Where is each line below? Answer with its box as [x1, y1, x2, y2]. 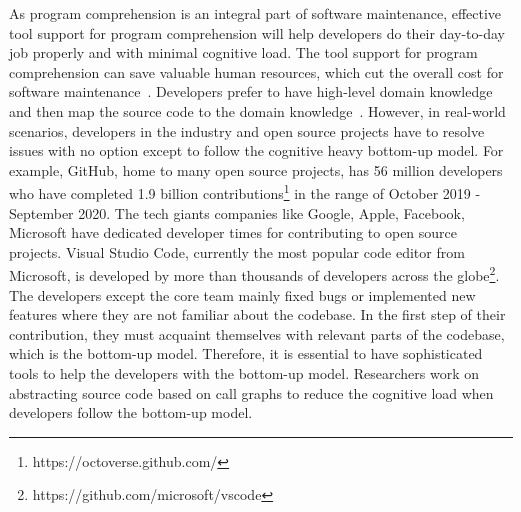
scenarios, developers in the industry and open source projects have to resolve [9, 120, 485, 141]
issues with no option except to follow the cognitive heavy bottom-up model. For [9, 140, 504, 161]
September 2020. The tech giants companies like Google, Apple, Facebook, [9, 202, 465, 223]
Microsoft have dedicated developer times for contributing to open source [9, 222, 458, 243]
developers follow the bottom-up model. [9, 402, 253, 423]
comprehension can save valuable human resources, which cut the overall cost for [9, 61, 504, 82]
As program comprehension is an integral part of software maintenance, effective [9, 3, 502, 23]
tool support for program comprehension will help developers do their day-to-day [9, 22, 505, 43]
